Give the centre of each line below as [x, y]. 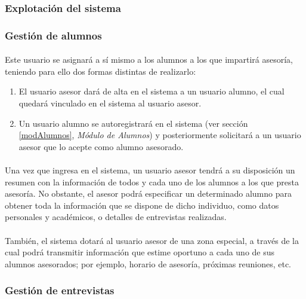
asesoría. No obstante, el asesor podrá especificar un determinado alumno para [148, 193]
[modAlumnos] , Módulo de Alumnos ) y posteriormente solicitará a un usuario [160, 135]
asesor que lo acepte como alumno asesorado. [101, 146]
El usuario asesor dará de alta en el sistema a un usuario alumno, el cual [152, 91]
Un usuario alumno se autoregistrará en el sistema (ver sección [133, 123]
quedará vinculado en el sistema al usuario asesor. [110, 103]
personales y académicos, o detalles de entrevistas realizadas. [116, 217]
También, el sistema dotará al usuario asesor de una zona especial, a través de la [152, 240]
